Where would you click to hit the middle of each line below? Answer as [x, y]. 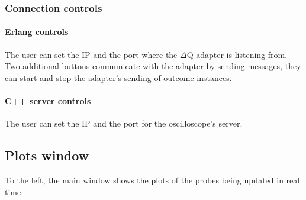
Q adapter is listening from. [237, 54]
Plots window [47, 155]
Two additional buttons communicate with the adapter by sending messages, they [153, 66]
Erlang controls [37, 32]
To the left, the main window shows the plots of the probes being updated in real [152, 180]
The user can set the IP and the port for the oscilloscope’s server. [124, 123]
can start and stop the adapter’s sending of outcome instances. [118, 77]
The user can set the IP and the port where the [91, 54]
